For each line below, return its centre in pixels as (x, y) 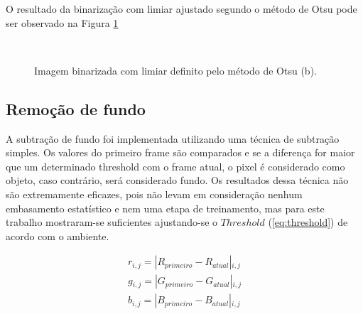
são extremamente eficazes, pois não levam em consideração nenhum (154, 194)
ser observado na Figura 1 (62, 22)
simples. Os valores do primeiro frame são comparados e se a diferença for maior (180, 152)
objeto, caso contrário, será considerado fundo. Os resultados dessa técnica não (177, 180)
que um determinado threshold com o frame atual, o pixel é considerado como (175, 166)
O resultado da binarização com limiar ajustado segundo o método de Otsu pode (181, 9)
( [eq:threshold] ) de (308, 222)
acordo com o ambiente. (58, 235)
